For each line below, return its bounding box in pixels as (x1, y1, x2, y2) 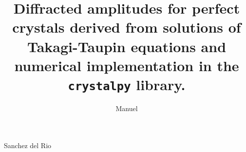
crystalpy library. (68, 74, 186, 94)
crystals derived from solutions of (12, 17, 241, 37)
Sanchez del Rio (4, 140, 52, 150)
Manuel (115, 103, 138, 113)
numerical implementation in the (14, 55, 239, 75)
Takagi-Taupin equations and (27, 36, 227, 56)
